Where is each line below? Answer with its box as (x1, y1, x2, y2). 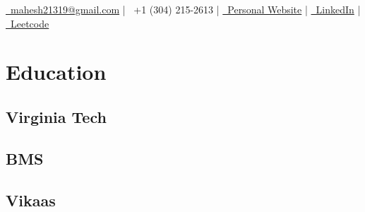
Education (6, 57, 107, 86)
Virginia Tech (6, 105, 107, 127)
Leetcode (10, 16, 49, 30)
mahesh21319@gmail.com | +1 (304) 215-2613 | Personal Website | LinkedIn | (10, 2, 361, 16)
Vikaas (6, 189, 56, 211)
